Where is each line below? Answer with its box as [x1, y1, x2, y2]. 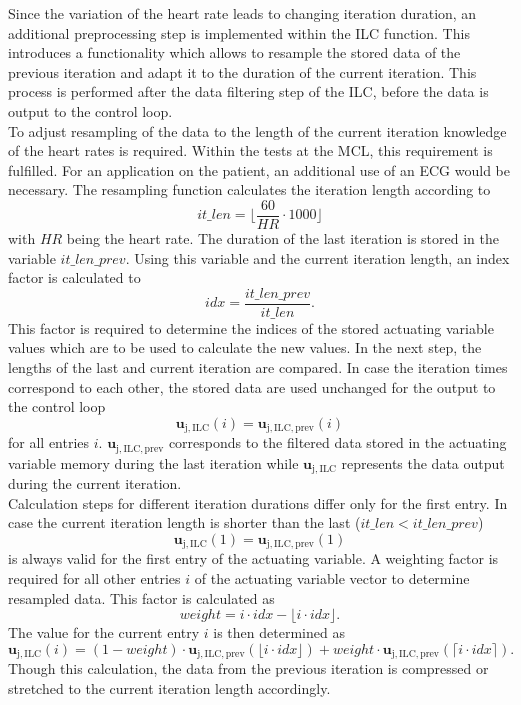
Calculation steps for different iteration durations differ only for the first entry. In [8, 492, 508, 513]
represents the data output [341, 452, 505, 473]
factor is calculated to [8, 267, 141, 288]
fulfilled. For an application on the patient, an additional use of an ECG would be [8, 159, 510, 180]
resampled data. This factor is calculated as [8, 587, 275, 608]
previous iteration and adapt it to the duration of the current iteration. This [8, 61, 477, 82]
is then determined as [213, 622, 345, 643]
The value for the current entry [8, 622, 200, 643]
